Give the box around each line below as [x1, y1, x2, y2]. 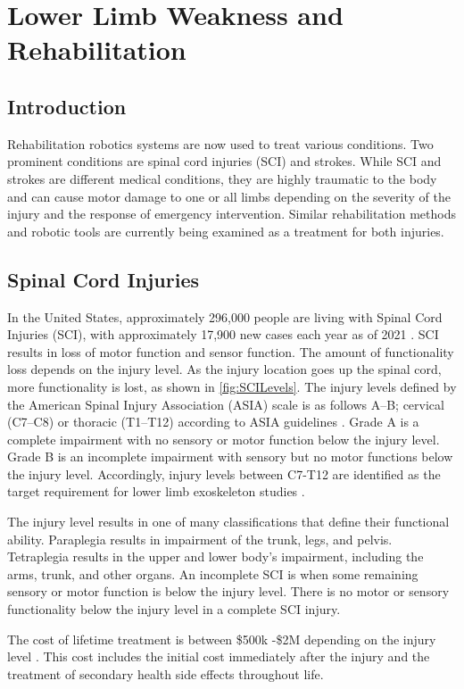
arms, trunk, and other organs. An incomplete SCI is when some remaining [7, 564, 418, 583]
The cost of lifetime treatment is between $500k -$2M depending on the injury [7, 629, 436, 648]
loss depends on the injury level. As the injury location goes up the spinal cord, [7, 360, 442, 378]
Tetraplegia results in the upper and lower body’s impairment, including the [7, 547, 424, 566]
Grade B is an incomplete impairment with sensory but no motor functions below [7, 447, 453, 466]
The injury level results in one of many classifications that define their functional [7, 512, 450, 531]
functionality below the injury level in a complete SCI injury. [7, 600, 341, 618]
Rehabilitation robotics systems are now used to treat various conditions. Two [7, 134, 434, 153]
